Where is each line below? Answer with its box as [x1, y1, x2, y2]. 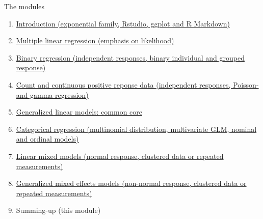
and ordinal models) [16, 133, 79, 144]
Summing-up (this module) [16, 205, 101, 215]
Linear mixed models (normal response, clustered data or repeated [16, 150, 224, 161]
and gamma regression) [16, 89, 89, 100]
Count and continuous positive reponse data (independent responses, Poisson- [16, 79, 259, 90]
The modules [4, 1, 45, 11]
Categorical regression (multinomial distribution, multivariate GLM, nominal [16, 123, 257, 134]
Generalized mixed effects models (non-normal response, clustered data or [16, 178, 247, 188]
